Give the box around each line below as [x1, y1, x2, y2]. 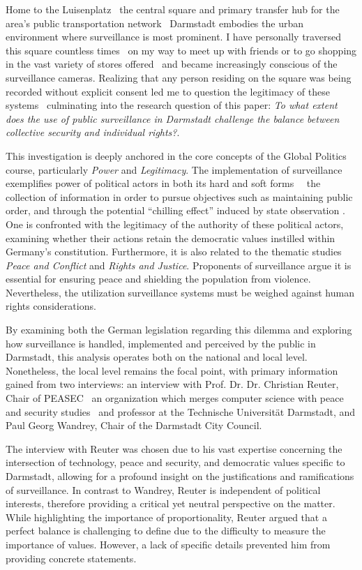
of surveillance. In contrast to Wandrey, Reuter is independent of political [6, 482, 321, 497]
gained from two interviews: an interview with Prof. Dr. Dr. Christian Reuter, [6, 377, 339, 391]
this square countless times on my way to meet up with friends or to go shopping [6, 43, 357, 57]
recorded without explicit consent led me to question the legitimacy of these [6, 84, 330, 98]
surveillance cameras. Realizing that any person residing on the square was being [6, 70, 352, 84]
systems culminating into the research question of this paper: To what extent [6, 98, 338, 112]
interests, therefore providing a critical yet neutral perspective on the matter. [6, 496, 335, 511]
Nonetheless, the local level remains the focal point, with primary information [6, 363, 338, 377]
